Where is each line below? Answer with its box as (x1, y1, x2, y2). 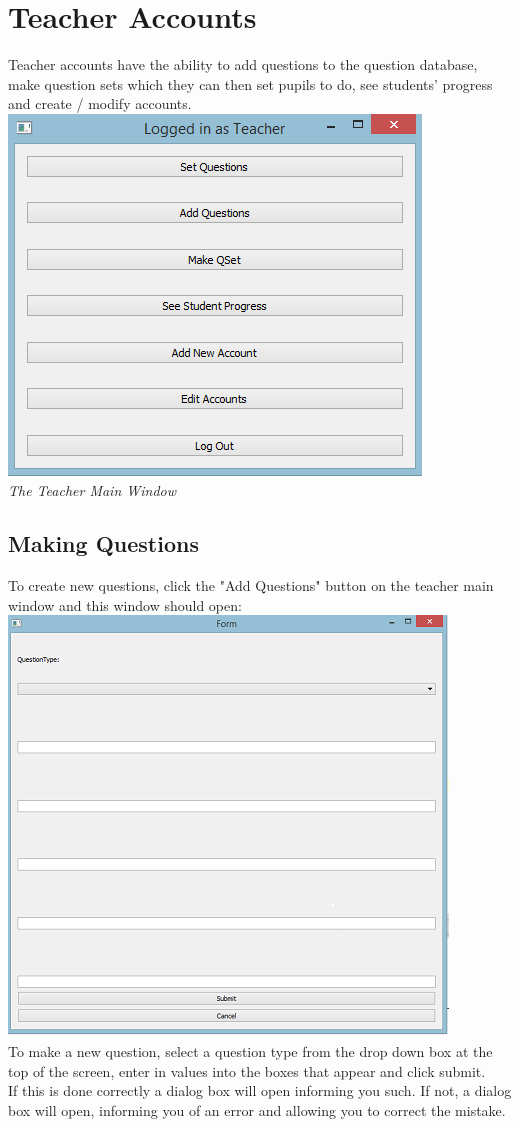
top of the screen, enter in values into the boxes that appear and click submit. (8, 1060, 486, 1081)
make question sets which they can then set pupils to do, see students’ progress (8, 73, 493, 94)
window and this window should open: (8, 594, 242, 615)
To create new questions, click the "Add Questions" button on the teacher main (8, 575, 494, 596)
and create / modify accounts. (8, 93, 192, 114)
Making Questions (8, 528, 199, 559)
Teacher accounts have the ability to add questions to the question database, (8, 54, 478, 75)
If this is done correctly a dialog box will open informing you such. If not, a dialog (8, 1080, 512, 1101)
